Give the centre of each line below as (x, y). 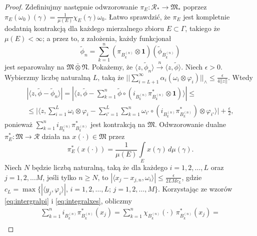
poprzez (195, 6)
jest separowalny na (34, 67)
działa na (56, 136)
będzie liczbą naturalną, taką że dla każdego (99, 167)
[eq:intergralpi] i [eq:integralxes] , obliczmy (68, 201)
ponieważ (18, 124)
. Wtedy (240, 77)
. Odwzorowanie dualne (190, 124)
